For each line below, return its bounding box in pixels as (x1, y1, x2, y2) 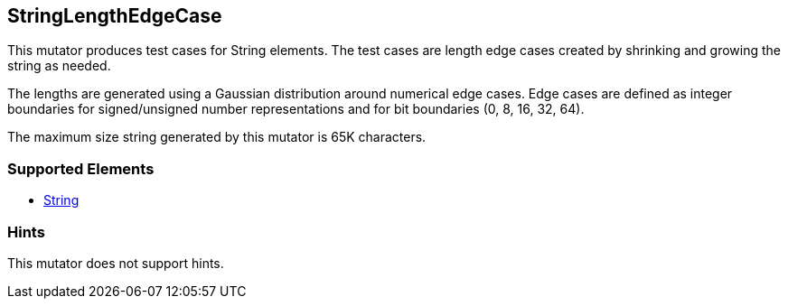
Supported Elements (7, 159, 155, 178)
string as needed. (7, 58, 111, 74)
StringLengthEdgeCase (7, 5, 222, 27)
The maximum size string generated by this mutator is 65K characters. (7, 129, 427, 145)
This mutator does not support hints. (7, 255, 224, 271)
